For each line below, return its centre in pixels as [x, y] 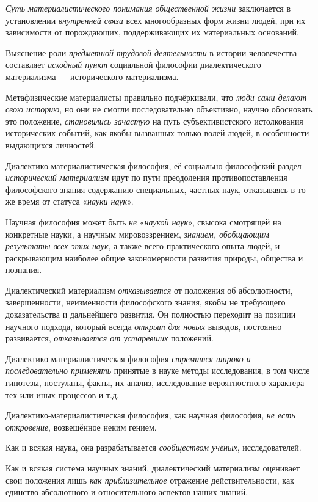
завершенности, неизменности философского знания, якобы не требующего [146, 302]
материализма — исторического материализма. [92, 76]
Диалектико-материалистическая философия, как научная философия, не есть [150, 415]
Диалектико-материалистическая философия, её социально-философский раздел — [159, 165]
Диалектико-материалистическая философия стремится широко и [128, 358]
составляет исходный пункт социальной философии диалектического [133, 64]
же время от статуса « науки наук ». [70, 201]
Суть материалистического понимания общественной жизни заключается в [148, 8]
